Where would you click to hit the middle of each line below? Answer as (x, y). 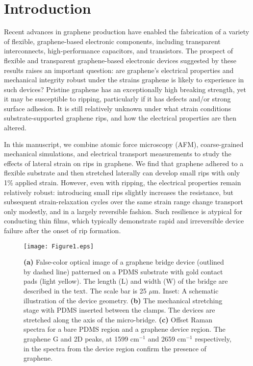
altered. (15, 128)
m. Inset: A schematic (186, 291)
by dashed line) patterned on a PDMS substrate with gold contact (123, 271)
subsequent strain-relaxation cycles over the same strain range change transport (124, 202)
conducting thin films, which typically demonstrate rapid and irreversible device (124, 221)
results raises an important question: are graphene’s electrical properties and (119, 70)
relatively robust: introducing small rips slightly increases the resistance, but (119, 192)
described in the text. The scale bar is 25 (85, 291)
